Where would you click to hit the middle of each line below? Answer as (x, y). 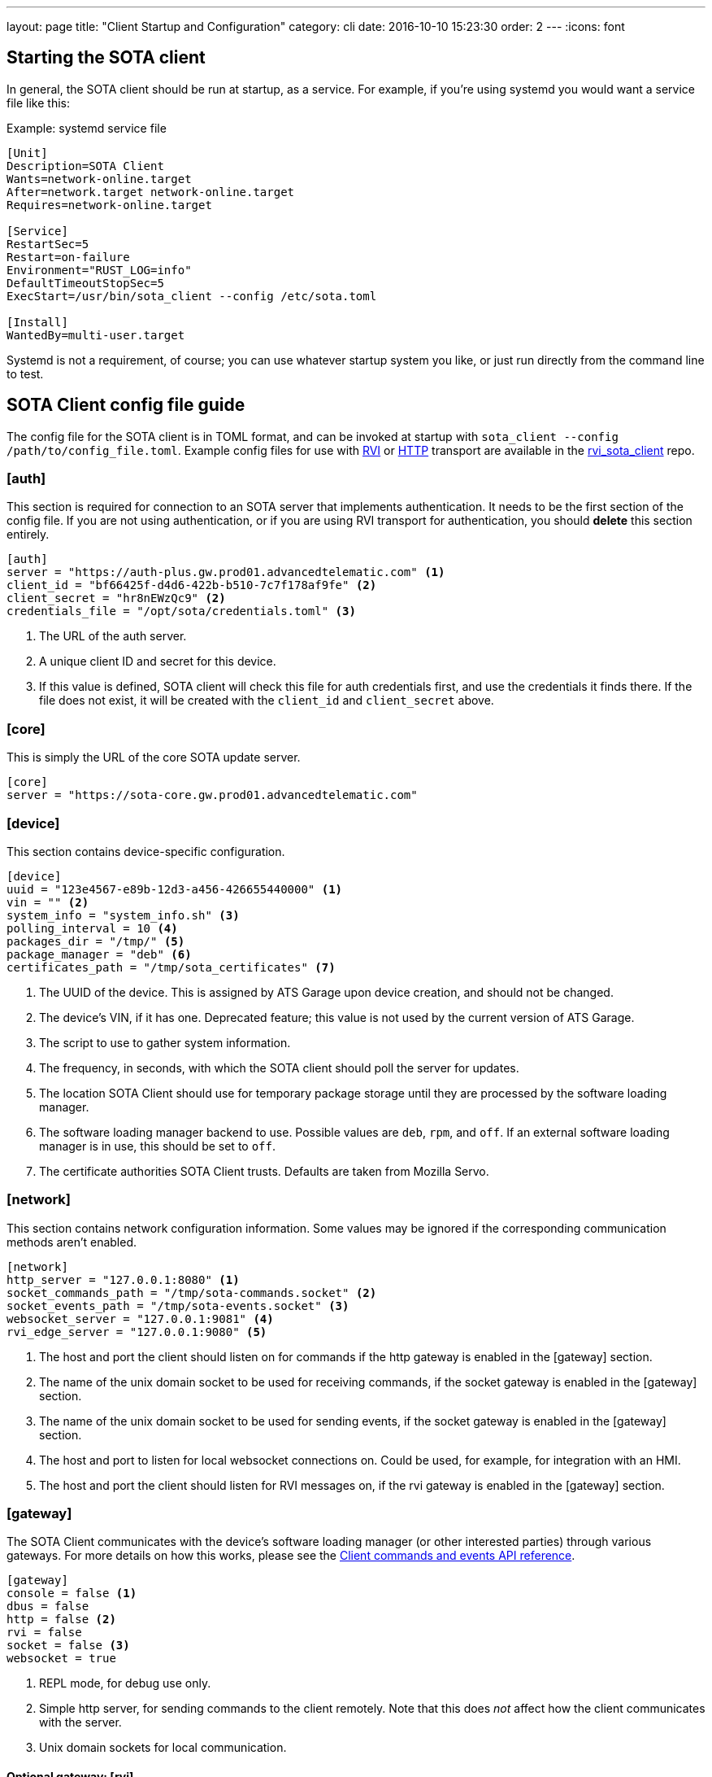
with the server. (80, 1722)
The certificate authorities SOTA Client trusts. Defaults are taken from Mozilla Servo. (264, 1171)
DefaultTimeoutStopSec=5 (85, 283)
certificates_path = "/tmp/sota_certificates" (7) (171, 967)
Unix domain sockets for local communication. (163, 1748)
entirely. (28, 535)
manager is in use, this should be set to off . (158, 1146)
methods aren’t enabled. (72, 1242)
